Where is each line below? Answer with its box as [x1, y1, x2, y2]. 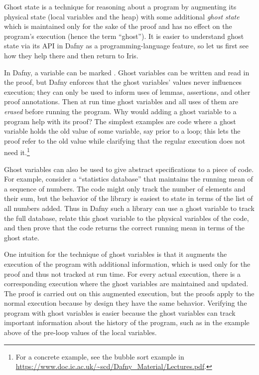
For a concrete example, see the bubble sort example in [15, 351, 184, 362]
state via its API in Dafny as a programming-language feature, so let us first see [4, 40, 249, 51]
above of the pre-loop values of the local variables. [4, 327, 157, 338]
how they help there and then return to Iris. [4, 50, 138, 60]
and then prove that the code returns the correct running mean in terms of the [4, 222, 245, 233]
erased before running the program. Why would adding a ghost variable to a [4, 106, 237, 116]
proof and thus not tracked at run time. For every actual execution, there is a [4, 268, 241, 279]
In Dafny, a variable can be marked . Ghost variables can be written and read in [4, 67, 250, 77]
